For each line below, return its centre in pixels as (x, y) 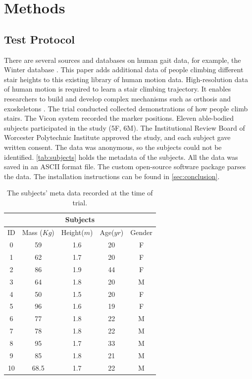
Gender (141, 232)
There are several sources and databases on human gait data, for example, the (123, 60)
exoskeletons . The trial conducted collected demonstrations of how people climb (126, 108)
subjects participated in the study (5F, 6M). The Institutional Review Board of (125, 127)
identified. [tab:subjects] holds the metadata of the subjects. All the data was (121, 157)
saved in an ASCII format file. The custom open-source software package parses (125, 166)
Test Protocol (39, 39)
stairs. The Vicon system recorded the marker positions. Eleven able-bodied (119, 118)
